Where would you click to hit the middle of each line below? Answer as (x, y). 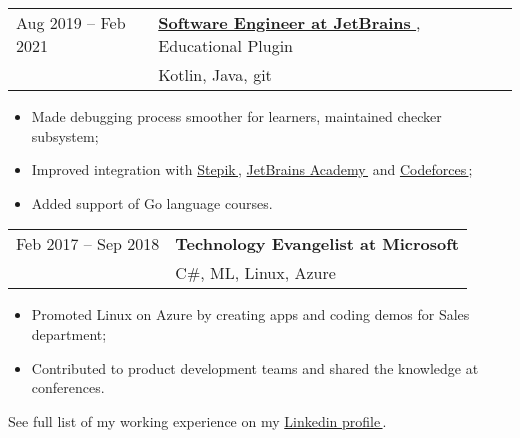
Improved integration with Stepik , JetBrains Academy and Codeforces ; (252, 169)
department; (69, 333)
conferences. (68, 387)
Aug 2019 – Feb (71, 22)
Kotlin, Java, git (215, 74)
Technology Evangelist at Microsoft (317, 244)
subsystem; (65, 135)
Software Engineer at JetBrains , (289, 22)
